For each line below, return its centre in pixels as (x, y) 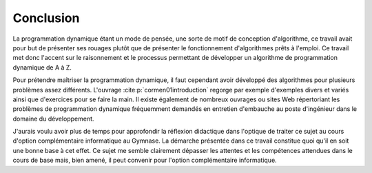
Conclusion (46, 18)
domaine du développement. (53, 119)
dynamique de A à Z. (42, 67)
